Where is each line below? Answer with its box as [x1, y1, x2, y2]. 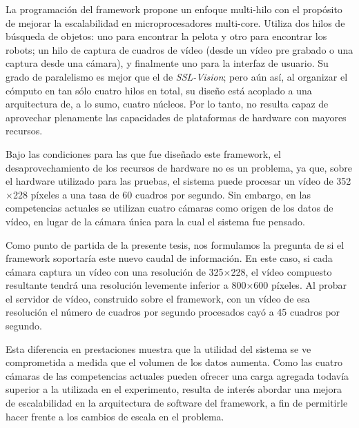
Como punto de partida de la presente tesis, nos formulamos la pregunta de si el [6, 237, 345, 252]
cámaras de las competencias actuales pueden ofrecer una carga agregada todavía [6, 368, 349, 383]
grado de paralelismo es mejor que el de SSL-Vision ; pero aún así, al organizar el [6, 69, 348, 83]
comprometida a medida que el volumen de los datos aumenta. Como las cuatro [6, 355, 342, 369]
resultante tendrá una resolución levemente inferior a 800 [6, 278, 246, 292]
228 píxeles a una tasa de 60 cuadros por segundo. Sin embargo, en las [12, 187, 311, 201]
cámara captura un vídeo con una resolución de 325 [6, 264, 224, 278]
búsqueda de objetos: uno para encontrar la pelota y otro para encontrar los [6, 29, 327, 43]
